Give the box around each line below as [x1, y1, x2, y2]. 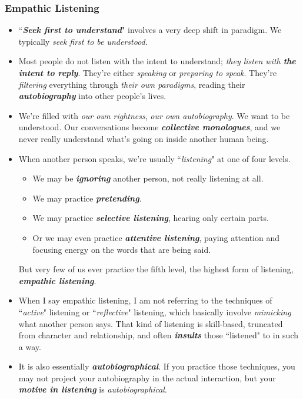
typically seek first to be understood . [18, 35, 148, 47]
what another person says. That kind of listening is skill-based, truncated [18, 317, 283, 329]
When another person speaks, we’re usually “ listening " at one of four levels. [18, 152, 291, 164]
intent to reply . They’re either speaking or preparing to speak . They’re [18, 67, 277, 78]
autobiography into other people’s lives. [18, 90, 167, 102]
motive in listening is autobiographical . [18, 383, 167, 395]
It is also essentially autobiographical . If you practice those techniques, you [18, 360, 295, 372]
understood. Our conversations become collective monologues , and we [18, 121, 281, 133]
